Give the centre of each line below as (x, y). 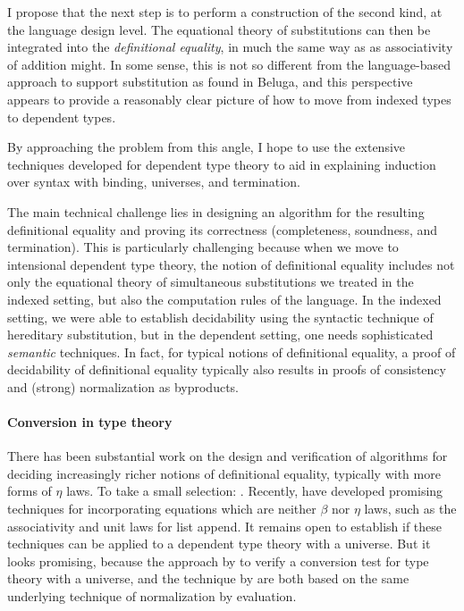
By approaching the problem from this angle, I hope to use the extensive (207, 147)
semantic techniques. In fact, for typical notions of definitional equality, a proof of (232, 352)
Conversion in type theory (90, 422)
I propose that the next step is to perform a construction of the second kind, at (225, 12)
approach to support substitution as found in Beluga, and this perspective (210, 82)
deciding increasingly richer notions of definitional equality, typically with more (224, 473)
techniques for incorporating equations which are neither (162, 509)
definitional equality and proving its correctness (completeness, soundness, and (223, 229)
